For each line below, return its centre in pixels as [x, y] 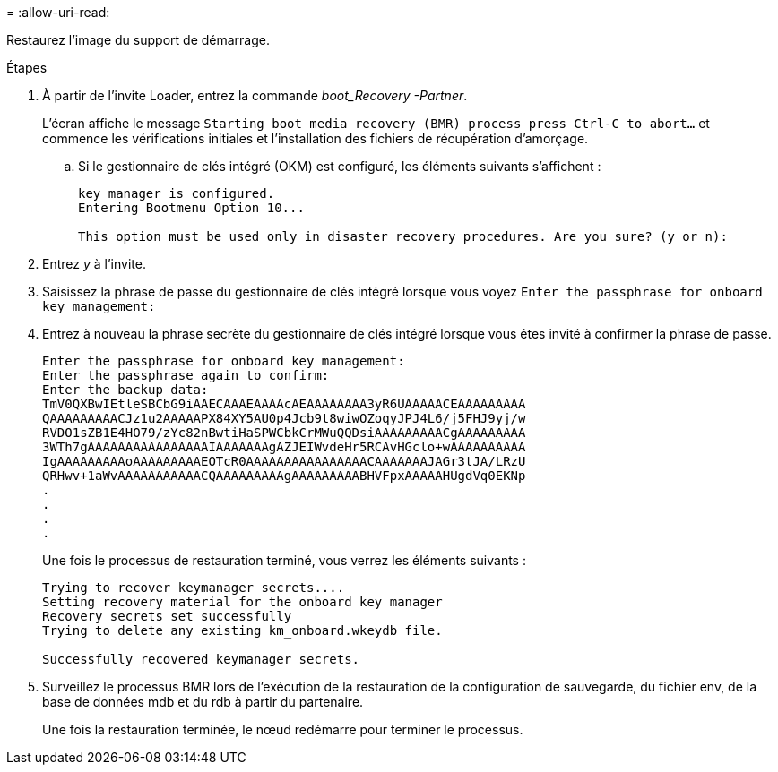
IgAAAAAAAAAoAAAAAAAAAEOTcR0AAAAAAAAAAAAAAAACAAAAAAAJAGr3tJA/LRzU [284, 461]
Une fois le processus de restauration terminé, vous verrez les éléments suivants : [284, 560]
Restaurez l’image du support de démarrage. [138, 40]
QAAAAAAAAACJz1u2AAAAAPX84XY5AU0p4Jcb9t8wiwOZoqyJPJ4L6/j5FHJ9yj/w [284, 418]
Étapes [27, 68]
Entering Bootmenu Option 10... [191, 208]
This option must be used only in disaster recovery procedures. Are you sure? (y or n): [403, 236]
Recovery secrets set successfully [167, 616]
